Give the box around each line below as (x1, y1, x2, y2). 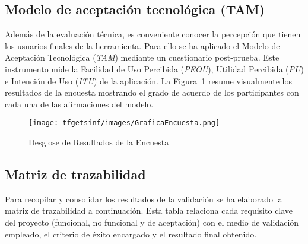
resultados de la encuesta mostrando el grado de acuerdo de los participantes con (5, 86, 299, 99)
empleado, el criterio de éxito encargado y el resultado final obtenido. (5, 227, 257, 240)
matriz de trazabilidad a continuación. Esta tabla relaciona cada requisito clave (5, 204, 293, 217)
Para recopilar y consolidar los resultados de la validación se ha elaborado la (5, 192, 282, 205)
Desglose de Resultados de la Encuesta (28, 136, 169, 148)
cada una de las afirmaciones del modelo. (5, 97, 154, 110)
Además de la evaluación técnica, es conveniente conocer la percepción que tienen (5, 28, 301, 40)
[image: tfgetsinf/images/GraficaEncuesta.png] (28, 119, 220, 128)
